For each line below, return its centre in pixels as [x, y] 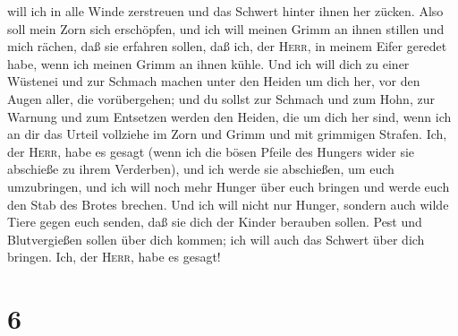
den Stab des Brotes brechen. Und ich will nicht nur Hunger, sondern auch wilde [228, 204]
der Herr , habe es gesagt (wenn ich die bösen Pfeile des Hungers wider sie [211, 151]
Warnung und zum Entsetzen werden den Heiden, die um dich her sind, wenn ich [229, 116]
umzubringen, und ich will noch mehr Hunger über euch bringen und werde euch [229, 186]
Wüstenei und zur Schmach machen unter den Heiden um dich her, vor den [214, 81]
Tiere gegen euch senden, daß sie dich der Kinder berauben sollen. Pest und [215, 222]
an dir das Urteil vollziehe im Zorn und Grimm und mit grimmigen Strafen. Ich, [227, 134]
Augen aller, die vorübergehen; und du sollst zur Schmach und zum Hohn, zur [221, 98]
